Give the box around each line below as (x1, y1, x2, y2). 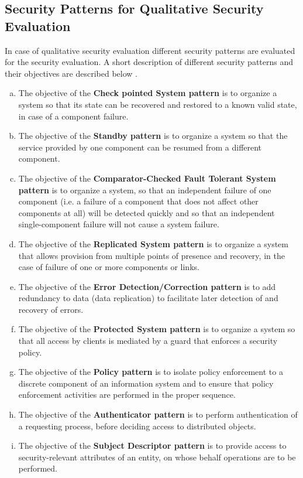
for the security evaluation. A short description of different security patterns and (5, 56, 294, 68)
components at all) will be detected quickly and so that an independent (18, 206, 275, 218)
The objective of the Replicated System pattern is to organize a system (18, 237, 288, 250)
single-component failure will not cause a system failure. (18, 218, 219, 230)
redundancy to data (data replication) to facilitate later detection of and (18, 292, 278, 304)
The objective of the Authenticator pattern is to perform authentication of (18, 408, 298, 421)
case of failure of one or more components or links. (18, 261, 199, 273)
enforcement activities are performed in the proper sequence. (18, 388, 236, 401)
